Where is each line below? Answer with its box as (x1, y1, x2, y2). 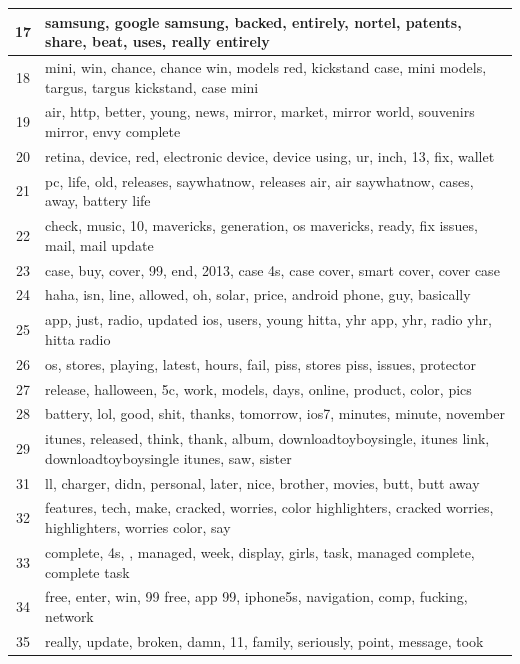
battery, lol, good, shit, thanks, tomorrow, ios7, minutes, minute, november (45, 403, 505, 424)
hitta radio (45, 328, 111, 349)
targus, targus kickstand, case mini (45, 76, 259, 97)
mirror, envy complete (45, 120, 181, 141)
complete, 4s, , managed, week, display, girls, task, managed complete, (45, 541, 475, 562)
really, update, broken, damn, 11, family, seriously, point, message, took (45, 630, 484, 651)
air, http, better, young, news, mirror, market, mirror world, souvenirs (45, 101, 475, 122)
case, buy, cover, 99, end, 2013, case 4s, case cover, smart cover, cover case (45, 259, 500, 280)
